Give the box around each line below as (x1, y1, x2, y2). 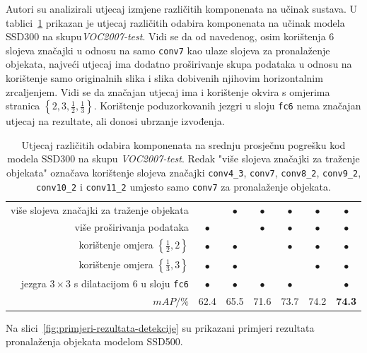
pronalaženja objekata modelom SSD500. (6, 334, 183, 349)
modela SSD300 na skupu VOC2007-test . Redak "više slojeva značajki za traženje (7, 151, 360, 166)
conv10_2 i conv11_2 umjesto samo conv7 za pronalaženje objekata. (36, 179, 331, 193)
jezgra (21, 275, 47, 290)
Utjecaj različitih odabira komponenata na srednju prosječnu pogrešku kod (21, 137, 346, 152)
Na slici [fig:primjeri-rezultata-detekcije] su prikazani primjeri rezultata (6, 320, 315, 335)
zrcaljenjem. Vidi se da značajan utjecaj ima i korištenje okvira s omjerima (6, 84, 330, 99)
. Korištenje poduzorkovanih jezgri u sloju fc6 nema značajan (93, 98, 361, 113)
